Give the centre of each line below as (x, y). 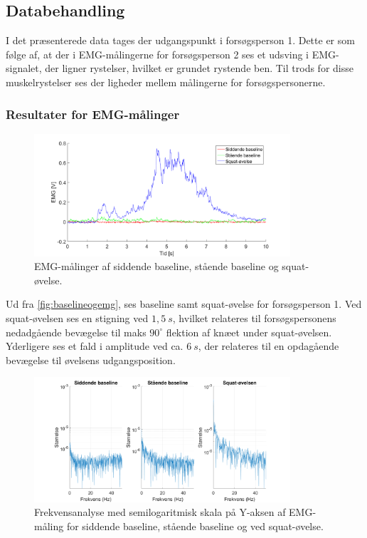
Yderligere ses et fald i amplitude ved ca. (95, 346)
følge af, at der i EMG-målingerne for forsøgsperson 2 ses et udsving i (158, 54)
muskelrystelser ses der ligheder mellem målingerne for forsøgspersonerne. (166, 82)
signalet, (24, 68)
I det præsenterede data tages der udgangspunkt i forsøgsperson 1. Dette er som (180, 40)
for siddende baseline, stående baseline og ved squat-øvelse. (195, 526)
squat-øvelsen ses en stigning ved (77, 317)
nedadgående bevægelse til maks (76, 332)
